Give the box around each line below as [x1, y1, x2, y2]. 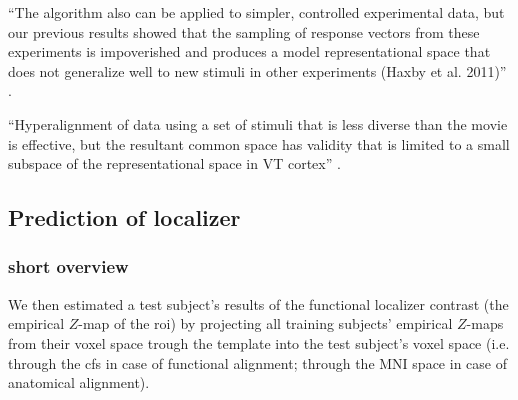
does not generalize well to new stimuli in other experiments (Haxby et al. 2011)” [8, 60, 507, 81]
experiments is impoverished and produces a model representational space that [8, 41, 491, 62]
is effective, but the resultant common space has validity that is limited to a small [8, 133, 510, 154]
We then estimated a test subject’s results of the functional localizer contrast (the [8, 293, 509, 314]
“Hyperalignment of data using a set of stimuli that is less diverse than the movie [8, 113, 508, 134]
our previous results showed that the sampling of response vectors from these [8, 21, 480, 42]
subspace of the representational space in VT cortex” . [8, 153, 341, 174]
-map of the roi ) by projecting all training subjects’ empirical [78, 313, 453, 334]
